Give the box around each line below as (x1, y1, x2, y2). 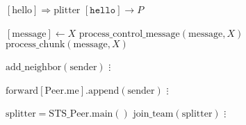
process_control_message (79, 28, 180, 39)
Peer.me (44, 85, 79, 96)
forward (6, 85, 39, 96)
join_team (133, 109, 174, 119)
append (88, 85, 120, 96)
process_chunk (6, 40, 65, 50)
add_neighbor (6, 62, 62, 73)
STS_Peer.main (49, 109, 113, 119)
